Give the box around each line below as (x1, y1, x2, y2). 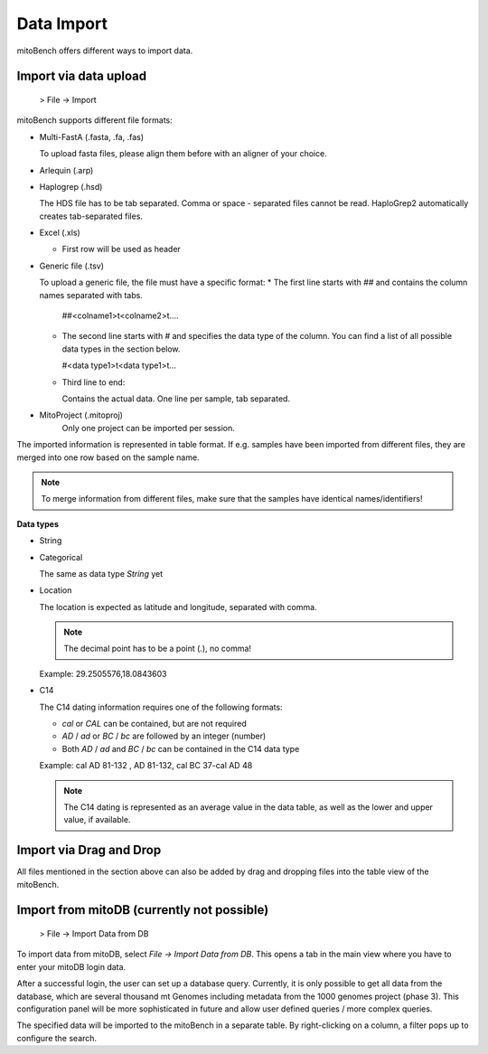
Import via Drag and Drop (16, 842, 162, 858)
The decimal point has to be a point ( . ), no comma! (63, 643, 252, 654)
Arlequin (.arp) (39, 165, 94, 175)
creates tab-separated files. (39, 211, 144, 221)
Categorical (39, 551, 83, 562)
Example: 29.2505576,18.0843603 (39, 668, 167, 679)
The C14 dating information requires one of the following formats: (39, 701, 284, 712)
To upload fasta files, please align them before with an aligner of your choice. (39, 148, 327, 159)
